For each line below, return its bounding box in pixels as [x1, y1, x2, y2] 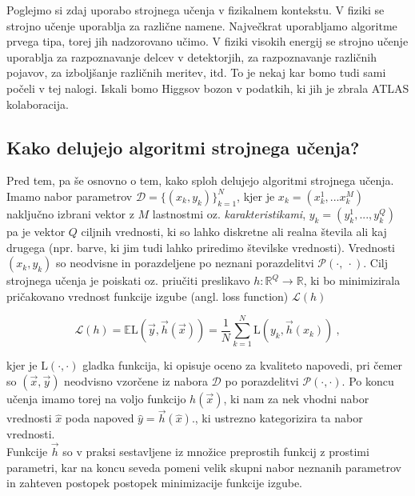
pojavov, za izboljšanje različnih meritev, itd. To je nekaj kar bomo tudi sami [6, 64, 386, 81]
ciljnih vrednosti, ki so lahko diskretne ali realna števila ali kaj [81, 222, 387, 239]
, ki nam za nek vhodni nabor [223, 390, 369, 407]
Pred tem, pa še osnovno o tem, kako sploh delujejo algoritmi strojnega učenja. [6, 172, 394, 189]
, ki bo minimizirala [303, 272, 401, 289]
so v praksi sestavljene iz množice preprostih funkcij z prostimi [62, 443, 369, 460]
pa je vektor [6, 222, 66, 239]
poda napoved [65, 410, 134, 426]
